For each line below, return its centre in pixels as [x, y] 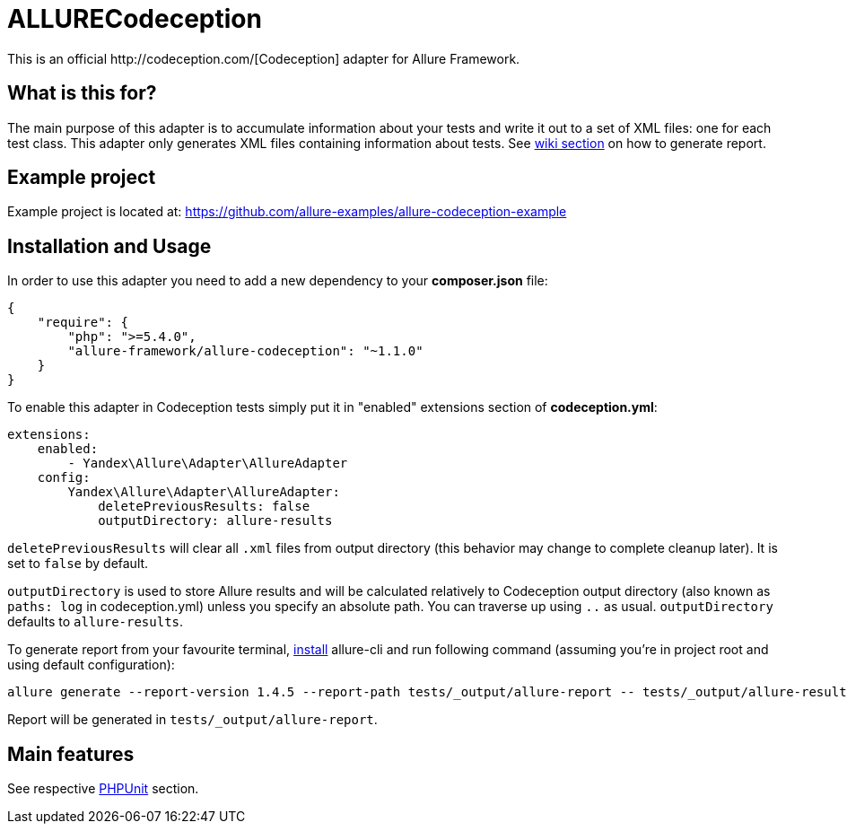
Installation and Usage [109, 246]
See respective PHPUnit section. [103, 789]
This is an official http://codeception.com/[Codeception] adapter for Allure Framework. [264, 58]
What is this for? [82, 93]
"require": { [83, 323]
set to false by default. [78, 564]
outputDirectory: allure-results [215, 521]
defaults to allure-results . [96, 622]
